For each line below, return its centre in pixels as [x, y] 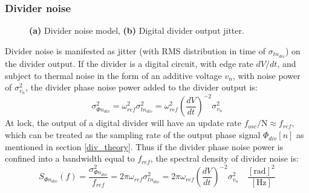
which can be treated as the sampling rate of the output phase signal [133, 135]
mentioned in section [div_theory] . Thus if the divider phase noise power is [144, 146]
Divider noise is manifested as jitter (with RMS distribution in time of [135, 50]
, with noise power [266, 75]
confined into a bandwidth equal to [70, 158]
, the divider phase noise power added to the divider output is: [141, 87]
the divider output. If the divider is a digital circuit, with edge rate [129, 63]
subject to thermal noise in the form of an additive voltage [113, 75]
